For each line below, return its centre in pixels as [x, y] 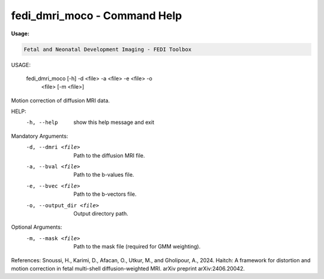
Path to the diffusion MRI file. [109, 155]
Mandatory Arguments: [40, 136]
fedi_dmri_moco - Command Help [97, 16]
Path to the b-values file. [104, 175]
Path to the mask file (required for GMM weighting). [137, 247]
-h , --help [42, 122]
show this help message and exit [114, 122]
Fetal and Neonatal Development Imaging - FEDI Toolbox [108, 49]
